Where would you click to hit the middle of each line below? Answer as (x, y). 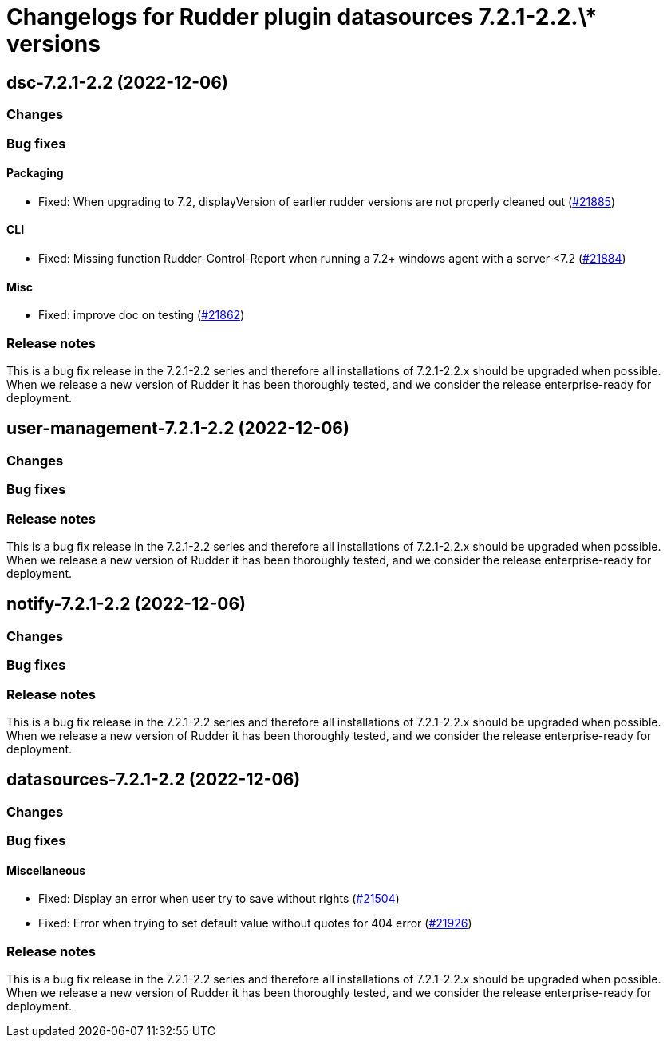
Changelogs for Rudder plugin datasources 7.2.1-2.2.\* (302, 17)
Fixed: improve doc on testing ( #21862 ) (142, 315)
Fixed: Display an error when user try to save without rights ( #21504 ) (219, 899)
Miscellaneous (46, 870)
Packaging (35, 173)
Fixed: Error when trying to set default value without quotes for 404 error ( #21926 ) (255, 923)
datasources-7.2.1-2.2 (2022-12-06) (154, 780)
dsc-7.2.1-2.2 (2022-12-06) (117, 82)
